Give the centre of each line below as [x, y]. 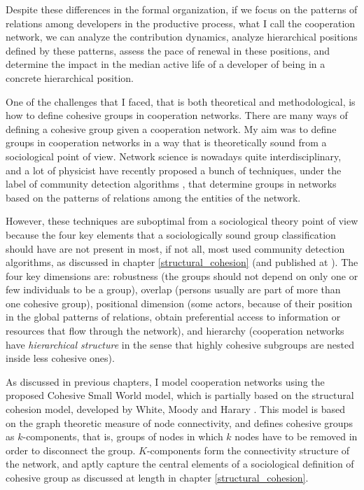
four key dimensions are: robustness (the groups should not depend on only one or [182, 275]
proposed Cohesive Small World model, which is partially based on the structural [180, 395]
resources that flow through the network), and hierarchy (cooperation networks [175, 331]
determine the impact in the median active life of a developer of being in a [166, 64]
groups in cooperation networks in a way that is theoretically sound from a [166, 142]
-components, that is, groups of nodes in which [123, 436]
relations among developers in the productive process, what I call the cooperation [181, 23]
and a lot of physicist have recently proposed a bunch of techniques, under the [174, 170]
